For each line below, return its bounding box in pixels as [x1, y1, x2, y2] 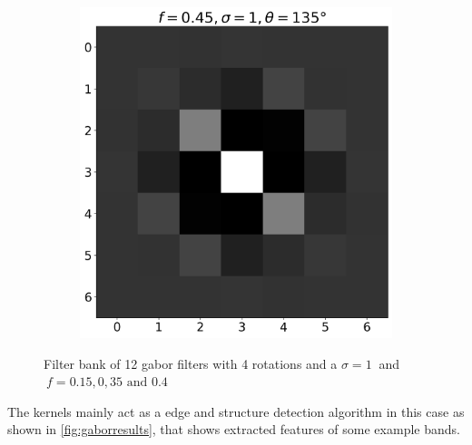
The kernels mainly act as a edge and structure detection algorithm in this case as [7, 401, 465, 421]
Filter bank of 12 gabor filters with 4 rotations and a [44, 353, 338, 372]
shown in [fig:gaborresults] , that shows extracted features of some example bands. [7, 420, 460, 439]
